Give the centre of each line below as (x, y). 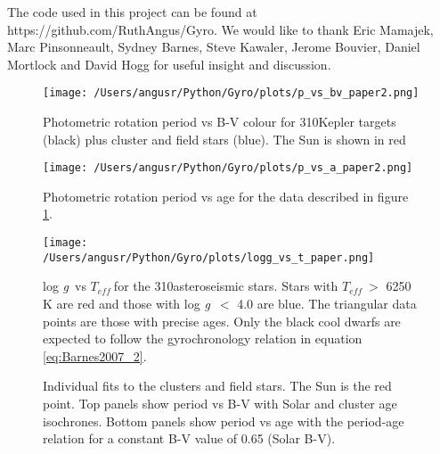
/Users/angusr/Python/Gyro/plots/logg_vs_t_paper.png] (209, 257)
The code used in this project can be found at (132, 12)
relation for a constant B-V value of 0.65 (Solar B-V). (189, 438)
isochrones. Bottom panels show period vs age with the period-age (224, 421)
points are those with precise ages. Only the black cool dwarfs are (222, 321)
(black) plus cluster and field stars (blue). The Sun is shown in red (224, 139)
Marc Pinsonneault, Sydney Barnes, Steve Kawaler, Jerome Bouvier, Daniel (214, 47)
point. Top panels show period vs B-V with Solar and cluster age (220, 403)
